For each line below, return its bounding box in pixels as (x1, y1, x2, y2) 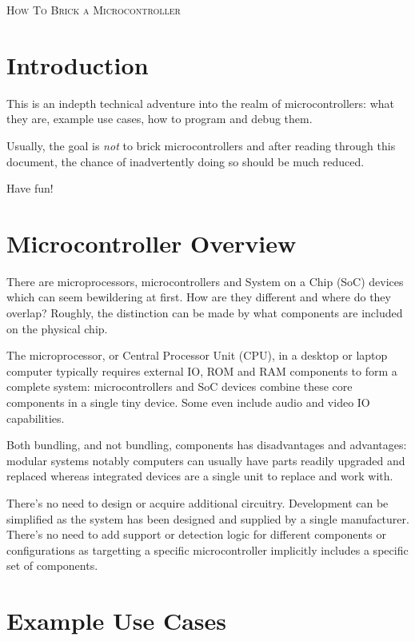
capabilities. (6, 409, 65, 426)
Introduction (6, 48, 149, 81)
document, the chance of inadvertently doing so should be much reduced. (6, 153, 365, 169)
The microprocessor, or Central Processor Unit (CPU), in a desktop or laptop (6, 347, 388, 364)
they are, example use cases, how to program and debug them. (6, 110, 313, 127)
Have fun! (6, 180, 54, 197)
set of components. (6, 557, 98, 574)
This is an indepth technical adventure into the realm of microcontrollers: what (6, 94, 394, 111)
